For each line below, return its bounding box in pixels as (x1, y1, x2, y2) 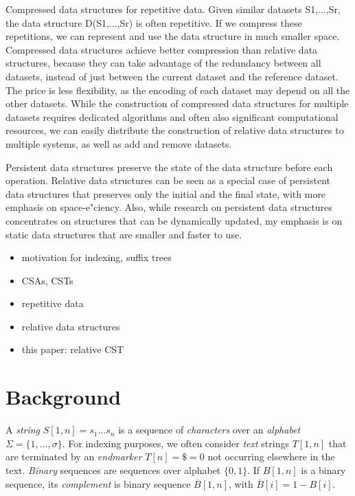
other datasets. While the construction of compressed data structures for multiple (5, 96, 349, 111)
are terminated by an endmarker (5, 449, 142, 464)
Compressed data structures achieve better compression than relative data (5, 42, 318, 56)
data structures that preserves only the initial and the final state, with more (5, 186, 326, 201)
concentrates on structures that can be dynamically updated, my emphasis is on (5, 213, 343, 227)
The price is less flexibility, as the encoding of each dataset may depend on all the (5, 82, 350, 97)
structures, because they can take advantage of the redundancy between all (5, 56, 321, 70)
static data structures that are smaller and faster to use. (5, 227, 242, 241)
